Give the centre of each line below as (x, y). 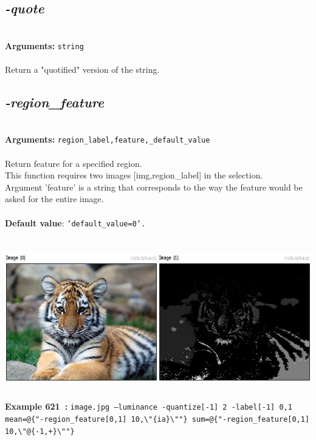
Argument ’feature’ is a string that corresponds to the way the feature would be (154, 187)
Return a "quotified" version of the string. (82, 69)
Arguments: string (44, 45)
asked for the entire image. (54, 199)
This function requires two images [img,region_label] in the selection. (134, 175)
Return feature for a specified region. (74, 163)
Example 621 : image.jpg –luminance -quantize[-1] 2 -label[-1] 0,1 (149, 406)
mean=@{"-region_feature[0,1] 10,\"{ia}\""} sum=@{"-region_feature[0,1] (157, 420)
